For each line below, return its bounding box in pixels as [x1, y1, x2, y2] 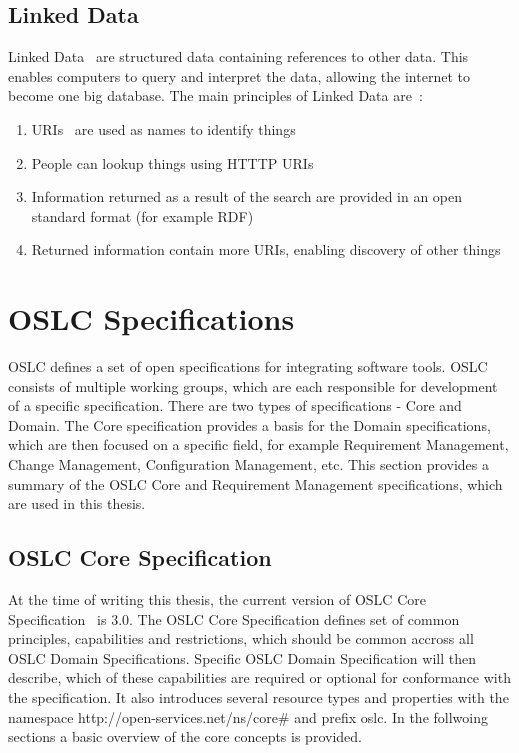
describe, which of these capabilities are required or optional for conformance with [8, 667, 511, 688]
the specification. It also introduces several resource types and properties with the [8, 687, 509, 707]
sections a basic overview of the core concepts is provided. [8, 726, 362, 747]
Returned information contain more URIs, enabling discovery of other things [31, 239, 501, 260]
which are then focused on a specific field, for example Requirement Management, [8, 434, 509, 455]
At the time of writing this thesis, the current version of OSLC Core [8, 589, 426, 610]
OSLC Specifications [8, 298, 295, 339]
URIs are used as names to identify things [31, 118, 296, 139]
